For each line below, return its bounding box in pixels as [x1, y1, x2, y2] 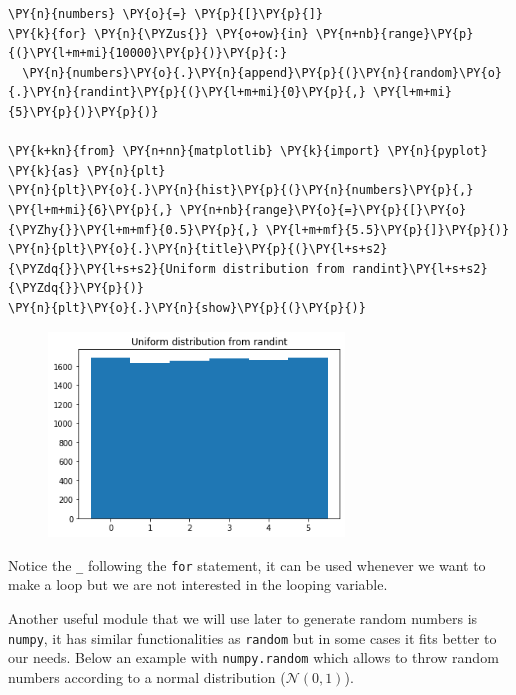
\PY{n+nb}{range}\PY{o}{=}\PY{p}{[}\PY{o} [179, 202, 467, 217]
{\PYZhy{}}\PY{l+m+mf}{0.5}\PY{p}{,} [8, 222, 259, 237]
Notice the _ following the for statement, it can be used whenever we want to [8, 554, 486, 575]
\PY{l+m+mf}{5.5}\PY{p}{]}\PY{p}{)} [265, 222, 510, 237]
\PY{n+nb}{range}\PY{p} [315, 26, 474, 41]
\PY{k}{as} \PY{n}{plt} [8, 163, 166, 178]
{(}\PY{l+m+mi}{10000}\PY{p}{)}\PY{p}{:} [8, 46, 288, 61]
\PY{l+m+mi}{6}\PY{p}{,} [8, 202, 173, 217]
